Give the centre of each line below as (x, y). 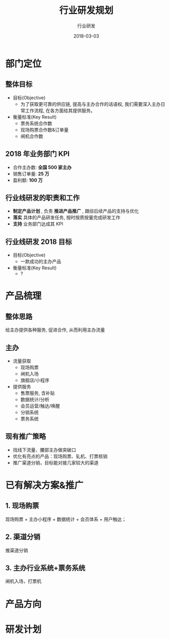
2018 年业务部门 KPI (37, 154)
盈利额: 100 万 (28, 180)
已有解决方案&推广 (44, 485)
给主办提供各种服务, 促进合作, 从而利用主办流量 (55, 330)
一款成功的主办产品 (41, 261)
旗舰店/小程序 (35, 380)
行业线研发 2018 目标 (39, 242)
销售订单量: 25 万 (31, 174)
